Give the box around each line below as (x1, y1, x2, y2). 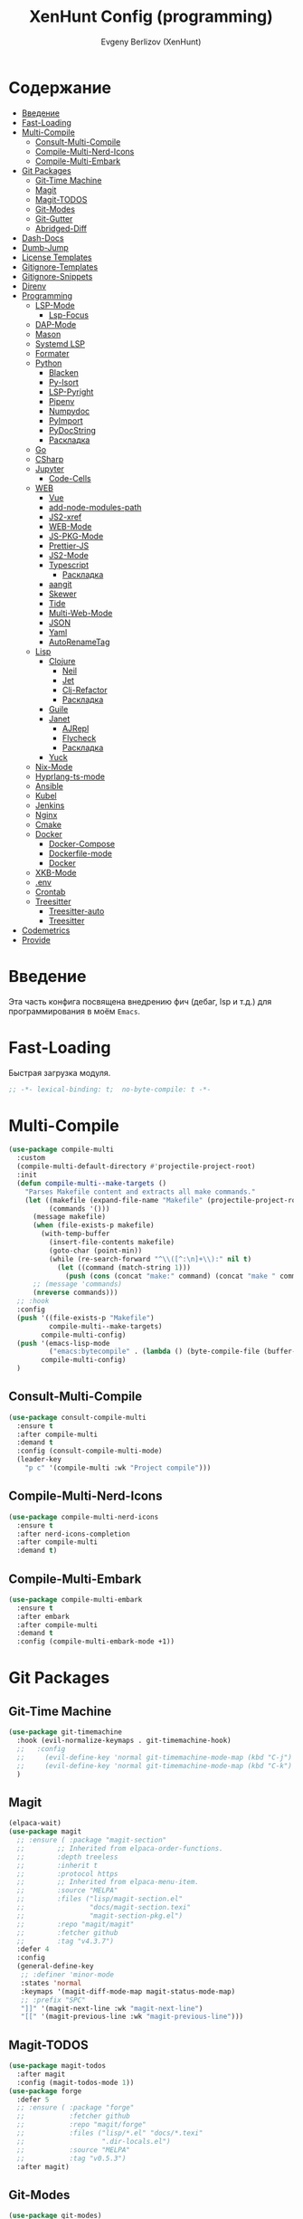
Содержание (8, 77, 112, 98)
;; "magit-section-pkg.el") (16, 1911, 183, 1920)
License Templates (21, 252, 92, 262)
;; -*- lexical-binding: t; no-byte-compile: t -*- (8, 1084, 212, 1094)
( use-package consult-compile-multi (8, 1413, 147, 1422)
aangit (48, 578, 72, 589)
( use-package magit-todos (8, 2062, 106, 2071)
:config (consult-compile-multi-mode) (16, 1446, 164, 1456)
